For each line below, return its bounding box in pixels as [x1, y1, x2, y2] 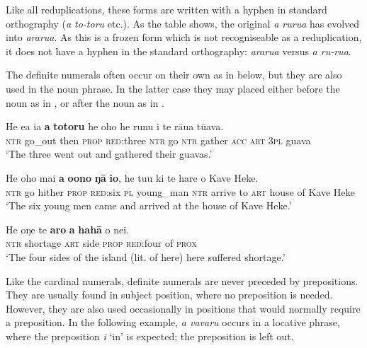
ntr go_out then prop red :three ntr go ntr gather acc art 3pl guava [6, 132, 311, 147]
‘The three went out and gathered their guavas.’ [6, 146, 213, 161]
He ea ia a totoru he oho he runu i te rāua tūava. [6, 119, 224, 134]
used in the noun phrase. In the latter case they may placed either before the [6, 81, 340, 95]
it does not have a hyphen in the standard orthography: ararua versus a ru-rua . [6, 43, 351, 58]
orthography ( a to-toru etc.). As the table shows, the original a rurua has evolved [6, 16, 360, 30]
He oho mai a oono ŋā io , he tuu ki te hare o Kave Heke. [6, 170, 259, 185]
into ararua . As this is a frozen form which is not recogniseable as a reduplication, [6, 30, 362, 45]
